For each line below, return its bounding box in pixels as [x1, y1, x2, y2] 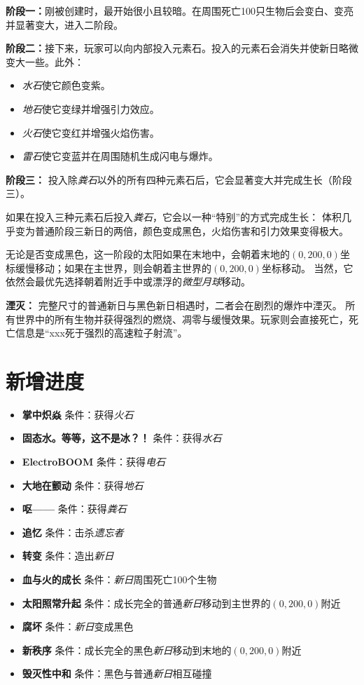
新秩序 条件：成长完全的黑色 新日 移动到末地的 [22, 642, 232, 657]
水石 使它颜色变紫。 [22, 78, 111, 93]
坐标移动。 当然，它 [261, 260, 353, 275]
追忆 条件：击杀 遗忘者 [22, 524, 124, 539]
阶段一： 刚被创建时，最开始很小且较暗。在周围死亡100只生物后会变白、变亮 [6, 4, 353, 18]
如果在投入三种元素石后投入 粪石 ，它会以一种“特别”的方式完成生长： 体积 [6, 209, 342, 224]
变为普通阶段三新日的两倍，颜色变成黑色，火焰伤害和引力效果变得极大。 [15, 223, 349, 238]
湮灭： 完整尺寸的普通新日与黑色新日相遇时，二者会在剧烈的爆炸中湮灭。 [6, 297, 342, 312]
